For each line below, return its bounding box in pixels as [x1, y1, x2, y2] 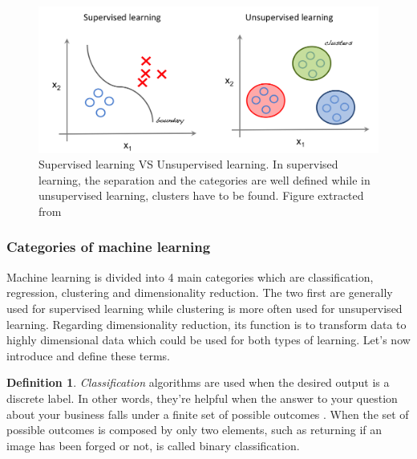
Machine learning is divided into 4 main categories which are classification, [6, 268, 374, 285]
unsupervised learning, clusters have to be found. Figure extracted [38, 187, 364, 204]
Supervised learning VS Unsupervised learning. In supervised [38, 156, 338, 173]
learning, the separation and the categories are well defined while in [38, 171, 370, 188]
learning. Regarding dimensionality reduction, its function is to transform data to [6, 315, 407, 332]
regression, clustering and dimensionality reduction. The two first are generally [6, 284, 393, 301]
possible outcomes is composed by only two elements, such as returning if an [6, 421, 383, 438]
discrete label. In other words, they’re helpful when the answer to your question [6, 389, 398, 406]
